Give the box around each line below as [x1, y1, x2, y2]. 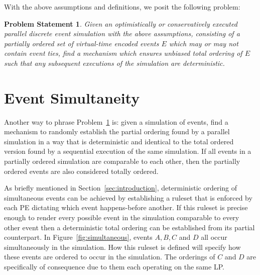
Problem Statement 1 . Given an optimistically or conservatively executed [4, 18, 237, 29]
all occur [201, 232, 227, 242]
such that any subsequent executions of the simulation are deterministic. [4, 57, 225, 68]
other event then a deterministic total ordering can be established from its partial [4, 222, 255, 232]
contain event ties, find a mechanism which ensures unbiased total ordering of [4, 48, 242, 58]
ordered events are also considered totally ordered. [4, 165, 159, 176]
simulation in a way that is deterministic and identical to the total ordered [4, 136, 234, 146]
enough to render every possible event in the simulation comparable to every [4, 212, 239, 223]
